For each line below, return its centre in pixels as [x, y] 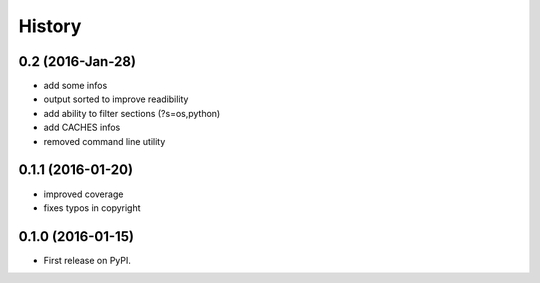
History [50, 26]
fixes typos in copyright [92, 207]
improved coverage [83, 194]
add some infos [75, 86]
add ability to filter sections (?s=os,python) [132, 113]
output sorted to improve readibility [116, 99]
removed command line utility [104, 141]
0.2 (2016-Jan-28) [77, 61]
